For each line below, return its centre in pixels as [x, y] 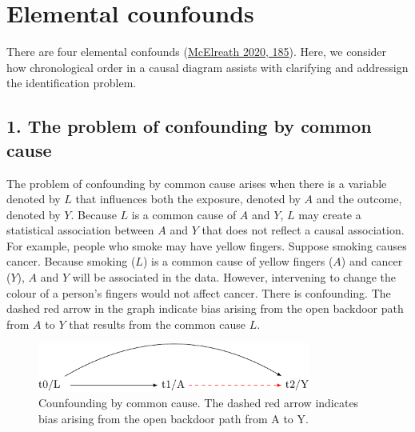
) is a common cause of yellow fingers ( [238, 261]
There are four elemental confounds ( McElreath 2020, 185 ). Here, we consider [197, 52]
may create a [330, 214]
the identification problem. [72, 83]
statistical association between [80, 230]
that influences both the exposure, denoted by [188, 199]
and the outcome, [359, 199]
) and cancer [372, 261]
